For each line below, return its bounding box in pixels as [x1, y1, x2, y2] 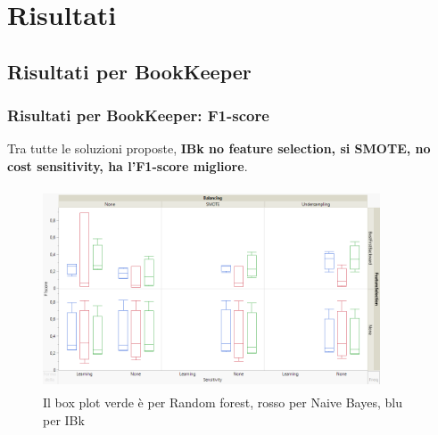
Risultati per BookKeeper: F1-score [7, 104, 269, 127]
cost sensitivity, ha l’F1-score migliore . [7, 156, 248, 175]
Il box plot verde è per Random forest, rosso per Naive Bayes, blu [43, 392, 402, 411]
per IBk [43, 410, 85, 429]
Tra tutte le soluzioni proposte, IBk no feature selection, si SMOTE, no [7, 139, 431, 158]
